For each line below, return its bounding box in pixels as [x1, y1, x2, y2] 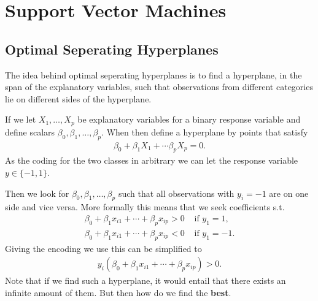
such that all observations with [118, 186, 235, 199]
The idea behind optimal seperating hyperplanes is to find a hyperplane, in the [5, 68, 302, 81]
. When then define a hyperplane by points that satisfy [101, 125, 308, 138]
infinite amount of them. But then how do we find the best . [5, 286, 231, 299]
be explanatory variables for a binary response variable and [77, 113, 301, 126]
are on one [269, 186, 309, 199]
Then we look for [5, 186, 69, 199]
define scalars [5, 125, 55, 138]
